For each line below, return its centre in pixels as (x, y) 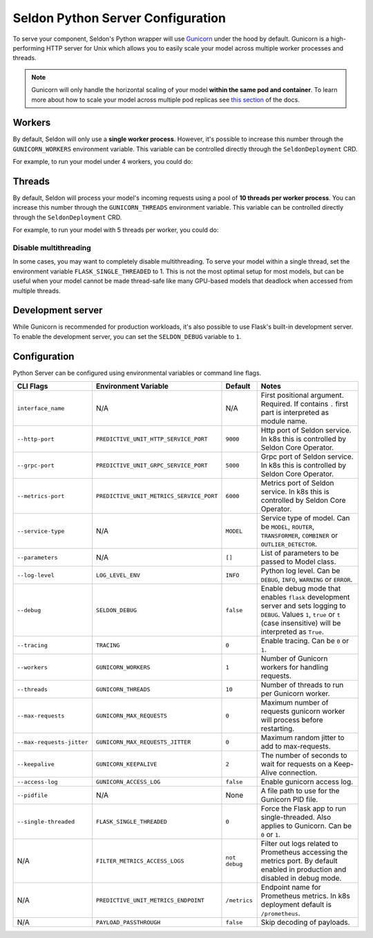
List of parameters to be (300, 553)
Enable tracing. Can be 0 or (305, 641)
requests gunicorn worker (303, 711)
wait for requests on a (296, 764)
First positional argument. (302, 396)
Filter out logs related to (299, 844)
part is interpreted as (295, 413)
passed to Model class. (298, 562)
